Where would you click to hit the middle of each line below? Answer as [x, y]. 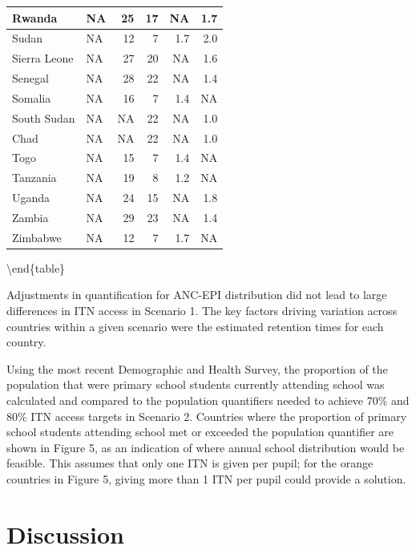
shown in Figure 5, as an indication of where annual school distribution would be [206, 447]
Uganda [31, 198]
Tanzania [34, 178]
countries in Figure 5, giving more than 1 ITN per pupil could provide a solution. [206, 479]
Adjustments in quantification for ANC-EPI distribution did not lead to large [197, 295]
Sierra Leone [43, 58]
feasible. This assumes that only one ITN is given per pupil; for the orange [190, 463]
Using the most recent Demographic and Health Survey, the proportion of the [197, 368]
